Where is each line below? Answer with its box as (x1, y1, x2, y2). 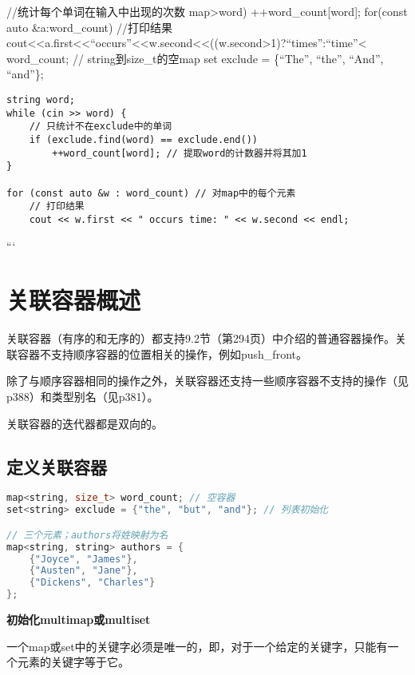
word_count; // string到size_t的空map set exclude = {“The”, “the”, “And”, (6, 50, 384, 66)
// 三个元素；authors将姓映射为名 (6, 529, 168, 541)
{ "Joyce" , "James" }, (29, 553, 138, 565)
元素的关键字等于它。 (17, 653, 129, 670)
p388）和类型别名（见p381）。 (6, 388, 159, 405)
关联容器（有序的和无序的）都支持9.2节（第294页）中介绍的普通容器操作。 (6, 330, 395, 347)
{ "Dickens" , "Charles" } (29, 577, 156, 589)
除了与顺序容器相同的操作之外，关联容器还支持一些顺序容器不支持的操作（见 (6, 372, 409, 389)
